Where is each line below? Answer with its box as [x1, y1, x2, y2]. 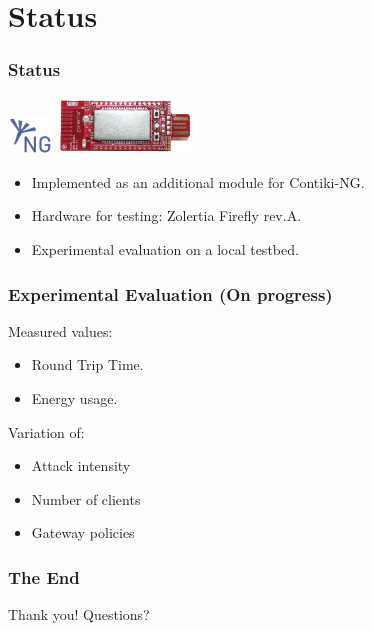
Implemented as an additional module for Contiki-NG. [31, 171, 365, 192]
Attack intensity [31, 455, 131, 476]
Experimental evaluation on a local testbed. [31, 239, 299, 260]
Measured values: [8, 320, 113, 341]
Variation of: [8, 421, 85, 442]
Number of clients [31, 488, 141, 509]
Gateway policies [31, 522, 135, 543]
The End [8, 564, 80, 589]
